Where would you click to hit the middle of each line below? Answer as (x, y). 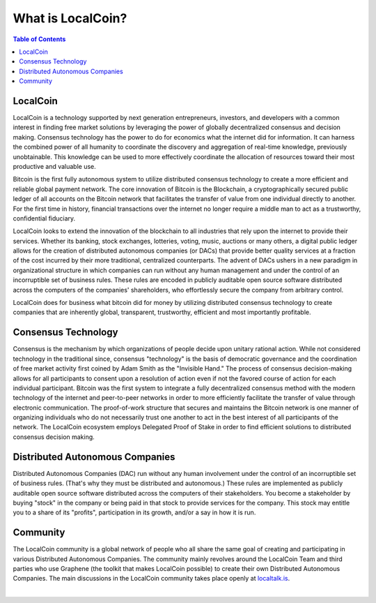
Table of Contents (39, 39)
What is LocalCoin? (70, 18)
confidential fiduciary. (44, 218)
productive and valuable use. (55, 166)
